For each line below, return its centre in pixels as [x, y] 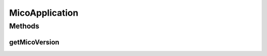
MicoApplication [44, 13]
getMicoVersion [34, 42]
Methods [24, 26]
